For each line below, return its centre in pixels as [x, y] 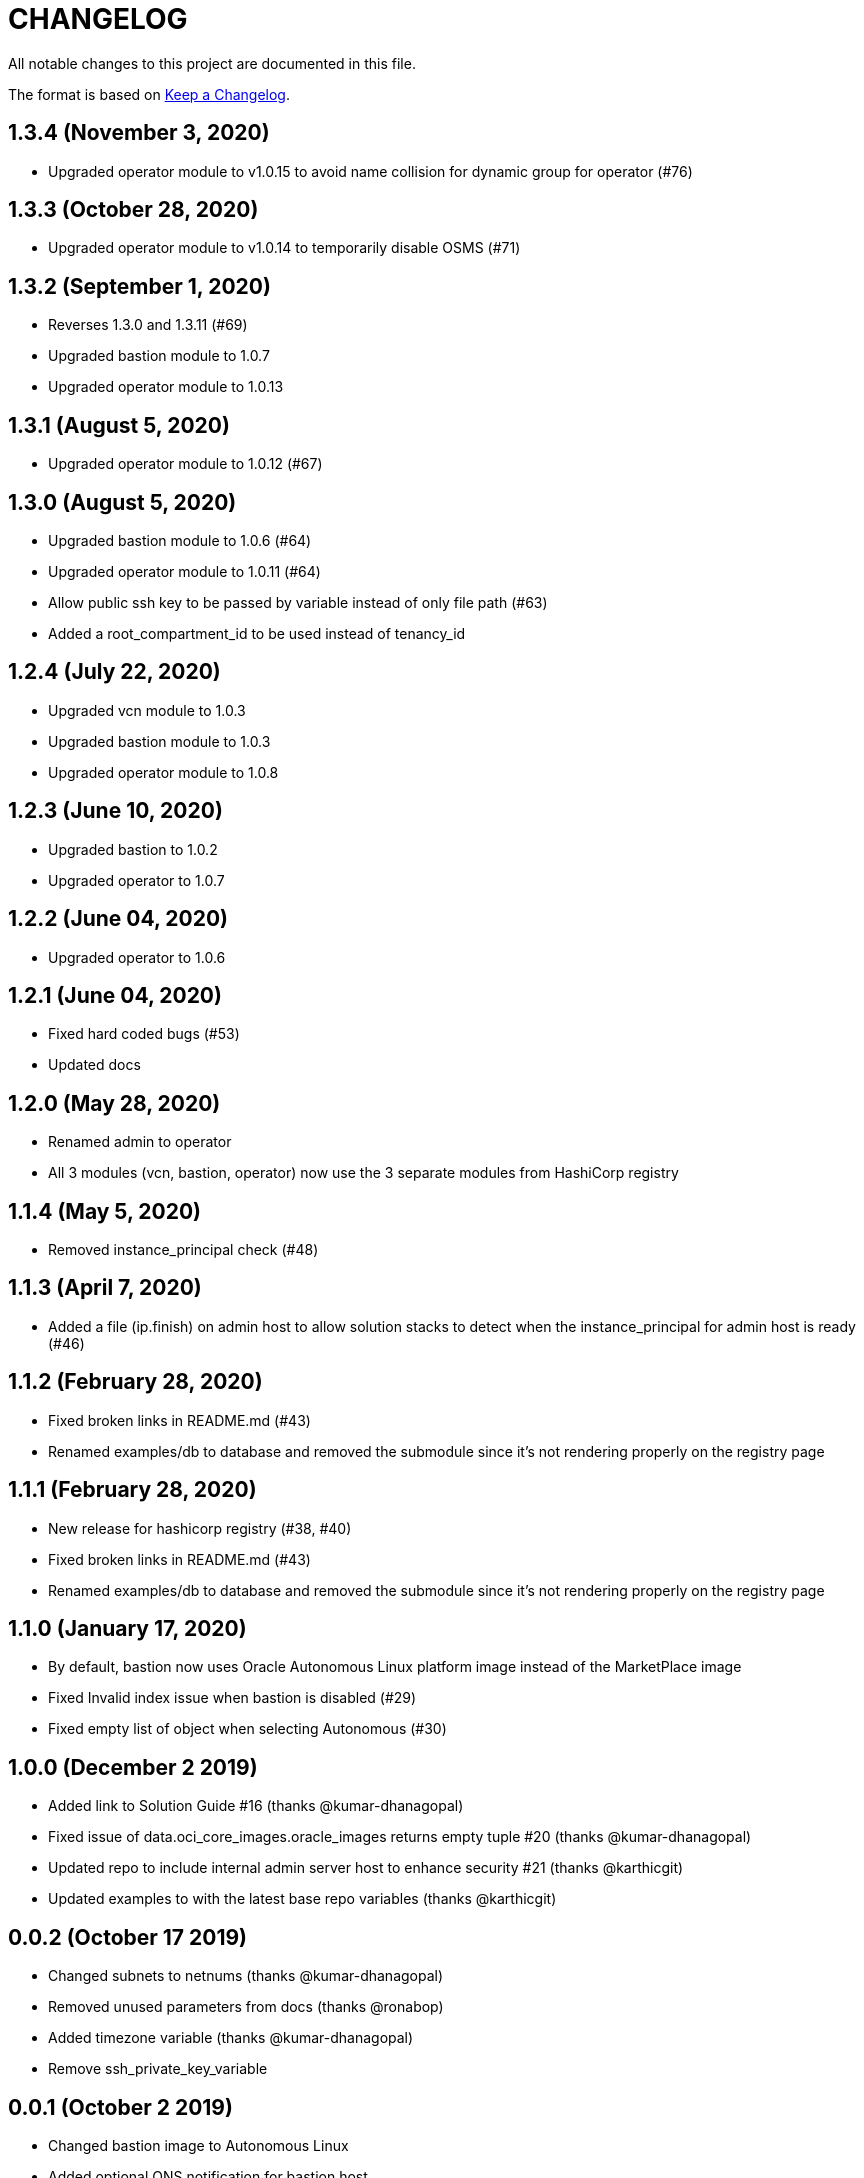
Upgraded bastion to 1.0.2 [133, 849]
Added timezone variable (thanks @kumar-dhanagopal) [231, 2038]
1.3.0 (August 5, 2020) [122, 502]
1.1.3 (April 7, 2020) [105, 1288]
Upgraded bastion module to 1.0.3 [159, 741]
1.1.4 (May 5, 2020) [104, 1211]
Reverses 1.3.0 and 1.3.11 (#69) [148, 325]
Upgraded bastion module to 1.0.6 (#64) [180, 540]
